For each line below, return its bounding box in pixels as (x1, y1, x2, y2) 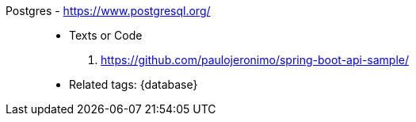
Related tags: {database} (69, 78, 198, 91)
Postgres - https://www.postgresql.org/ (6, 4, 211, 17)
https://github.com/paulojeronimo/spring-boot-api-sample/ (101, 53, 410, 67)
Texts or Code (69, 29, 143, 42)
